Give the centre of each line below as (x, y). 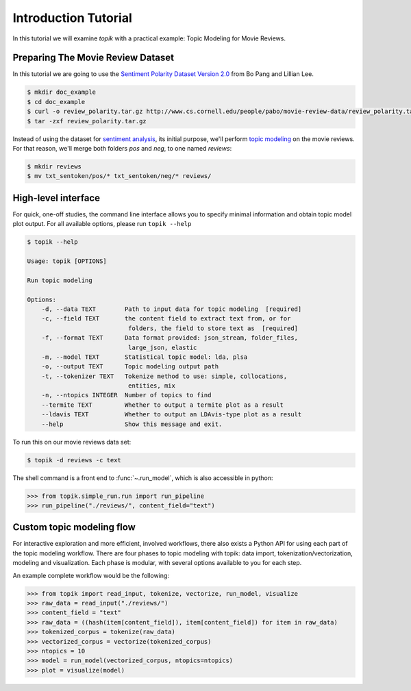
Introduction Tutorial (73, 18)
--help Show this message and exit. (132, 424)
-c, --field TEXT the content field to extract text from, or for (166, 319)
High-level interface (57, 198)
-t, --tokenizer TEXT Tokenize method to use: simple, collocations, (164, 376)
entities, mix (152, 386)
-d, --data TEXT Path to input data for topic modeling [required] (172, 309)
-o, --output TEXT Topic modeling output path (130, 367)
